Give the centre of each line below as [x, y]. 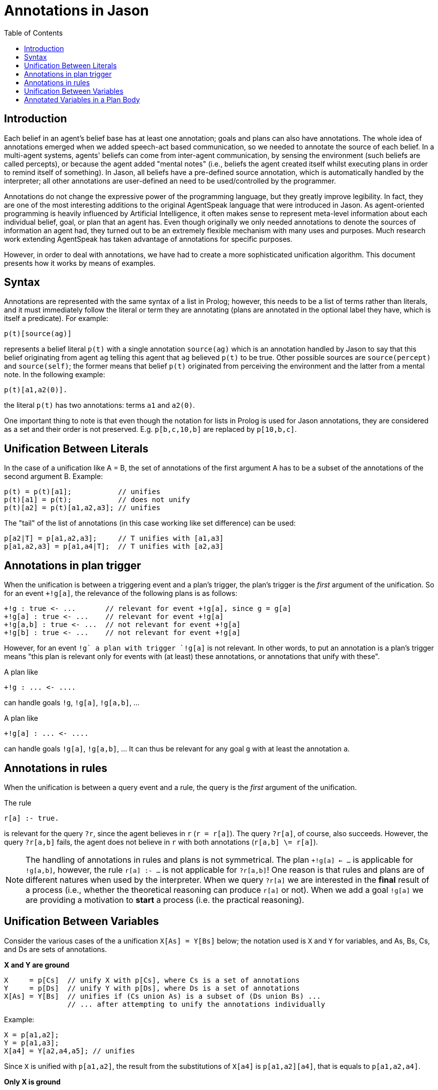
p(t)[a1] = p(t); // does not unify [97, 500]
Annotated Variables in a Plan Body [82, 99]
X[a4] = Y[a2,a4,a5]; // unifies [70, 1051]
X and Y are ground [37, 965]
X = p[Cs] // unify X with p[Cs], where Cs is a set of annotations [152, 980]
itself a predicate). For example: [56, 319]
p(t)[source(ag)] [38, 334]
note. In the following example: [55, 375]
